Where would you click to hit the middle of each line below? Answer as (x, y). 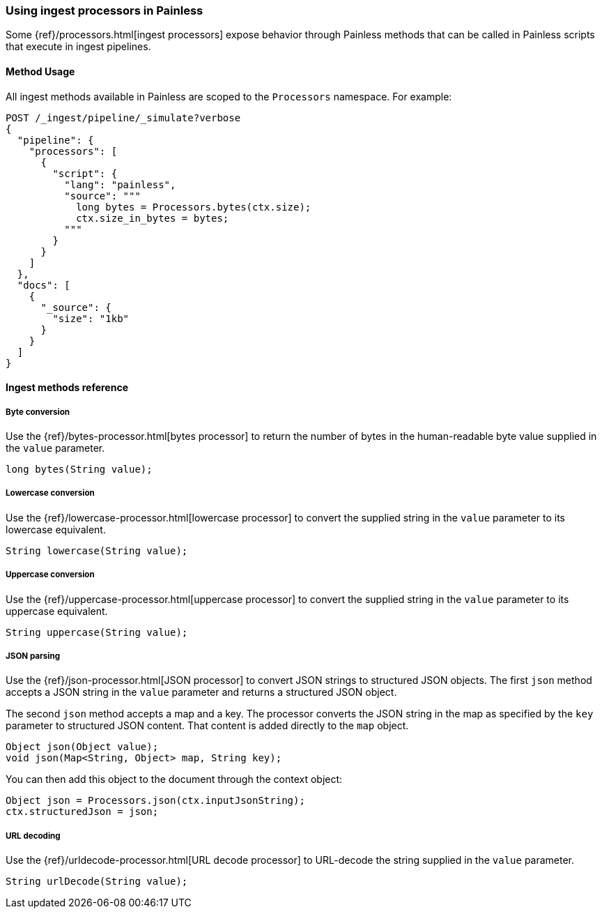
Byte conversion (38, 412)
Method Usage (40, 71)
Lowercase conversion (50, 493)
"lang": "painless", (120, 184)
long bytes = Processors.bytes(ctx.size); (194, 207)
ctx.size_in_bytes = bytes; (153, 218)
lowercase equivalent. (56, 529)
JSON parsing (33, 656)
